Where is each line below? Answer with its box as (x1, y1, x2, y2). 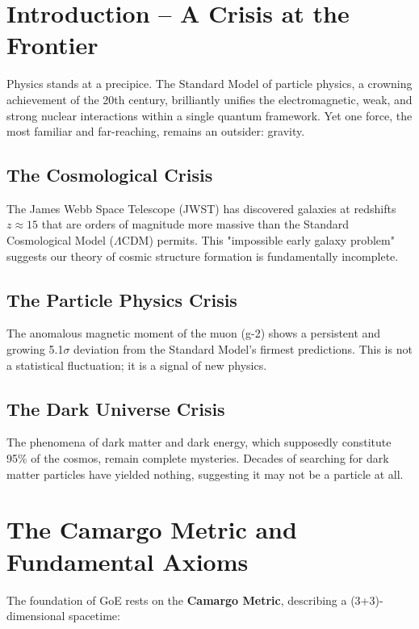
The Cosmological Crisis (6, 162, 213, 187)
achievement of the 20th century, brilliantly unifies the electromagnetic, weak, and (6, 90, 413, 107)
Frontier (6, 28, 98, 61)
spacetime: (69, 607, 120, 624)
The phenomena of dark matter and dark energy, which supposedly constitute (6, 434, 392, 451)
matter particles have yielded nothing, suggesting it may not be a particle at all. (6, 465, 404, 482)
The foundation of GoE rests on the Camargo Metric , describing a (6, 591, 347, 608)
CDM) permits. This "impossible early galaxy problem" (121, 232, 395, 249)
